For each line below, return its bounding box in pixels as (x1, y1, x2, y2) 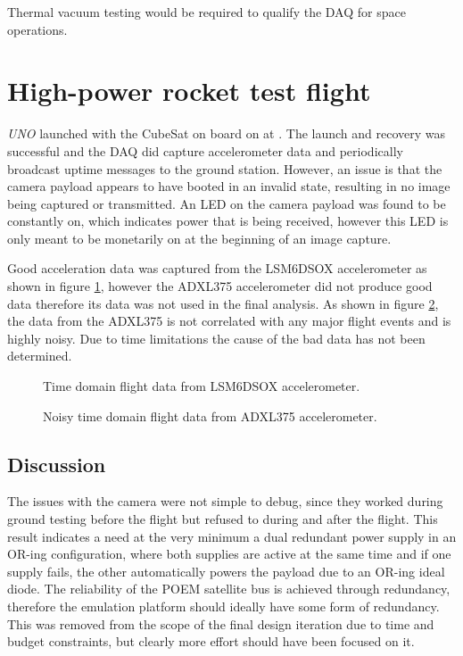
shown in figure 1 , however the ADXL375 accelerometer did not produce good (7, 277, 433, 295)
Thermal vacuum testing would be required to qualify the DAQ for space (7, 3, 406, 21)
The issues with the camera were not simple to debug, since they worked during (7, 492, 443, 511)
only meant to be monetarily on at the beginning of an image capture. (7, 228, 392, 247)
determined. (7, 346, 72, 365)
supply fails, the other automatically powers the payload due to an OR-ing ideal (7, 561, 445, 580)
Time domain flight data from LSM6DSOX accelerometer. (43, 377, 360, 395)
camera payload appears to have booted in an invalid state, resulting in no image (7, 177, 451, 195)
